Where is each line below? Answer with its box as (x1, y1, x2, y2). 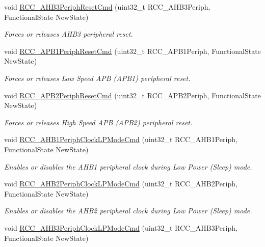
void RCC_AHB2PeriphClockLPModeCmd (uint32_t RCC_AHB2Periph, (4, 178, 237, 189)
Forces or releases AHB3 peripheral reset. (4, 29, 133, 39)
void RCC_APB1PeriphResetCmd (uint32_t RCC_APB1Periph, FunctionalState (4, 45, 261, 56)
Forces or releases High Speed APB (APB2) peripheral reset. (4, 117, 193, 127)
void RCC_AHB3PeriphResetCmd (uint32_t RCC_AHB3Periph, (4, 2, 210, 12)
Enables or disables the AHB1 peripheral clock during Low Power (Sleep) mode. (4, 161, 252, 172)
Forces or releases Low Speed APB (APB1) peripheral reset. (4, 72, 191, 83)
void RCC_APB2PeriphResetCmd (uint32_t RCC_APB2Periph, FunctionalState (4, 90, 261, 100)
